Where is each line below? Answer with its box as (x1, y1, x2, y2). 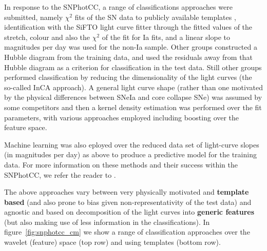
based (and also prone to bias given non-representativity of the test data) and (4, 196, 252, 207)
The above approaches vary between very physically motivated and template (4, 186, 249, 197)
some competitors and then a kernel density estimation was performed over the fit (4, 101, 262, 112)
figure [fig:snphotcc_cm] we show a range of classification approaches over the (4, 226, 250, 237)
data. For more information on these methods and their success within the (4, 159, 238, 170)
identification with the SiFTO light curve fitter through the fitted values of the (4, 22, 253, 32)
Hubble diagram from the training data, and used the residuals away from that (4, 51, 253, 62)
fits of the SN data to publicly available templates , (74, 11, 236, 22)
